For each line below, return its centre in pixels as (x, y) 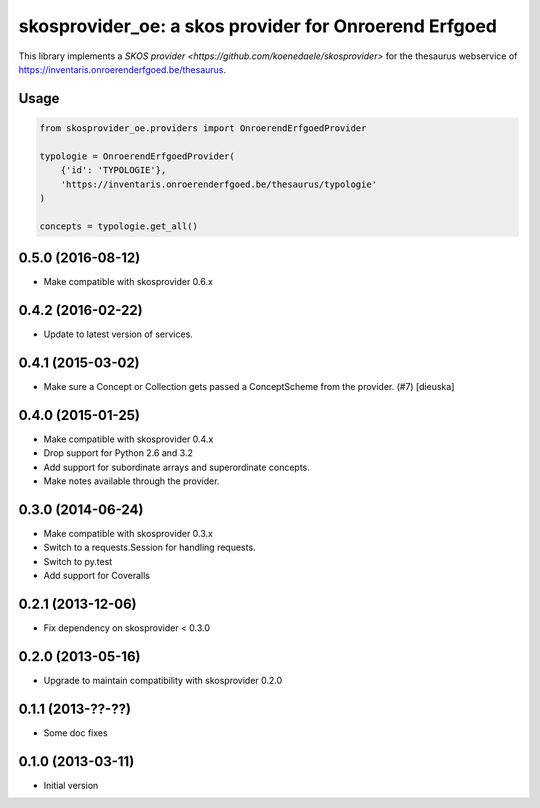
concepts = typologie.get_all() (119, 226)
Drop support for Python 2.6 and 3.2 (118, 453)
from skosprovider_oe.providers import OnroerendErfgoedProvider (203, 128)
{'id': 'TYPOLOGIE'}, (113, 170)
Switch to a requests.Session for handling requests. (149, 547)
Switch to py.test (78, 561)
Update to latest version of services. (118, 334)
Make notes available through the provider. (131, 481)
